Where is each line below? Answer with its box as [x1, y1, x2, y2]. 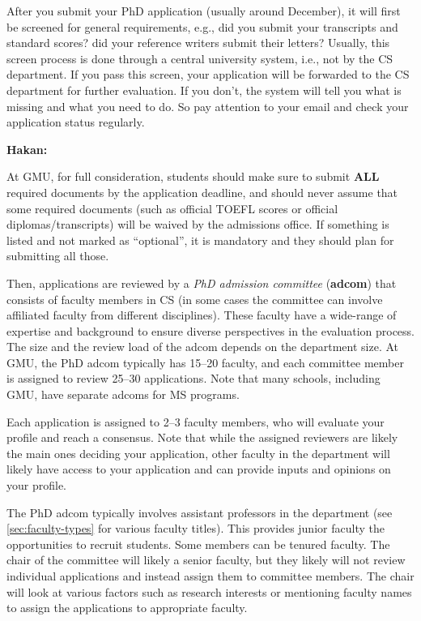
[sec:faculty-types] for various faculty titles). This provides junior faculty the [6, 520, 385, 537]
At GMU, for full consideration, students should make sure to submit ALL [6, 168, 380, 185]
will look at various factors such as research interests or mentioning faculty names [6, 583, 412, 600]
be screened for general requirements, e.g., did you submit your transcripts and [6, 18, 398, 35]
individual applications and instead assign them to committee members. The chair [6, 567, 415, 584]
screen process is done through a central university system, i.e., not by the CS [6, 49, 393, 66]
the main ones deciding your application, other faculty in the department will [6, 444, 390, 461]
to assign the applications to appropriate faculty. [6, 599, 248, 616]
